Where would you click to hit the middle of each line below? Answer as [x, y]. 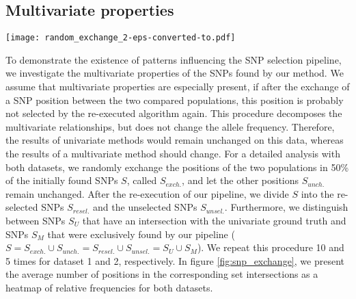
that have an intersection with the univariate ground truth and [214, 220]
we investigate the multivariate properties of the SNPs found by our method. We [175, 73]
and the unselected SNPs [145, 207]
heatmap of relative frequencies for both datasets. [109, 287]
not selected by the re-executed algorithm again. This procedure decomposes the [174, 113]
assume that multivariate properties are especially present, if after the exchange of [178, 87]
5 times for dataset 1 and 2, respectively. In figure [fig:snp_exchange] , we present [175, 260]
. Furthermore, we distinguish [286, 207]
